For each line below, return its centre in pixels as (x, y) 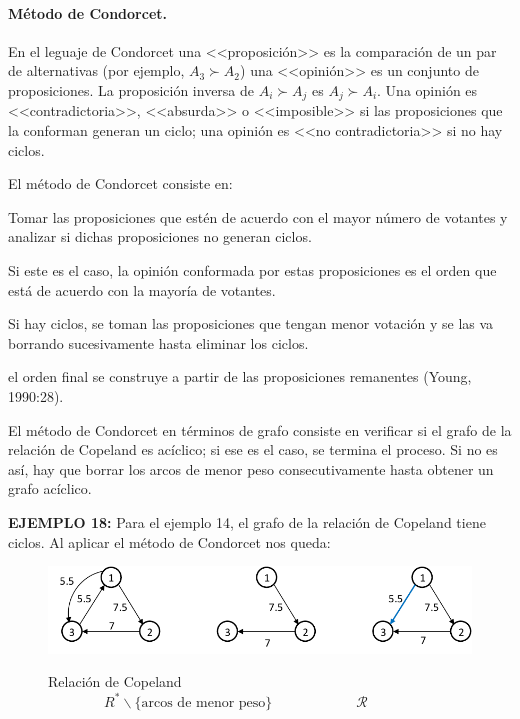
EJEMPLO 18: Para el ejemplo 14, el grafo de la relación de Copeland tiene (247, 521)
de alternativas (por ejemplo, (96, 70)
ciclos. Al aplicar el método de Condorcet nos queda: (169, 541)
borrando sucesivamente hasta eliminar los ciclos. (158, 342)
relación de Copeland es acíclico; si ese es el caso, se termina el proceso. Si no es (253, 449)
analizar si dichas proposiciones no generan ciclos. (160, 236)
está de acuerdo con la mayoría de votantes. (142, 289)
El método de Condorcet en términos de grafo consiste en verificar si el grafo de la (260, 429)
